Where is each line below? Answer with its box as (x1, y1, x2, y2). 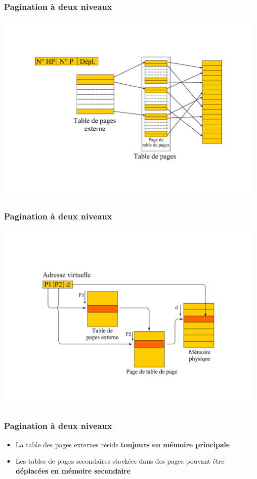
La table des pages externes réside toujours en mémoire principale (15, 439, 230, 449)
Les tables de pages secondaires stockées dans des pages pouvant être (15, 456, 224, 466)
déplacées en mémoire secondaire (15, 465, 130, 476)
